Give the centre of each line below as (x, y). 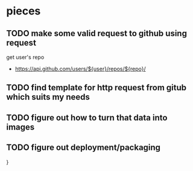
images (21, 127)
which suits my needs (48, 97)
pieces (24, 11)
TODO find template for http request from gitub (96, 88)
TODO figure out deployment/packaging (84, 148)
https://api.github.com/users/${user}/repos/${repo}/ (80, 69)
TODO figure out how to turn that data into (87, 118)
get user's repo (25, 57)
